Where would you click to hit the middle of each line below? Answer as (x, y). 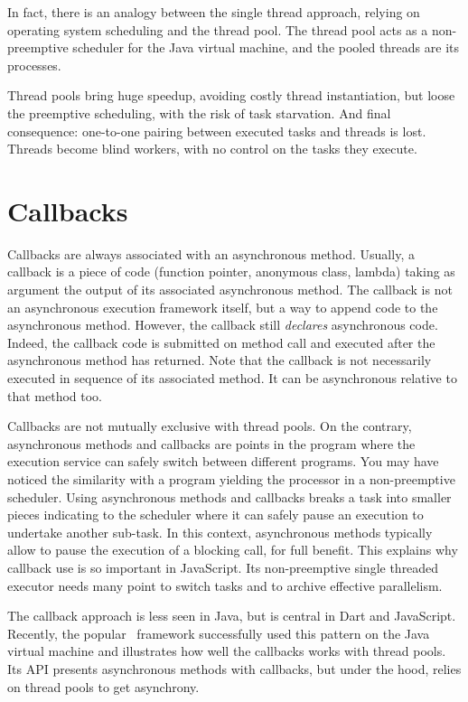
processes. (34, 65)
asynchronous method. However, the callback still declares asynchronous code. (223, 325)
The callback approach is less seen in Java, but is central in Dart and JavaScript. (232, 616)
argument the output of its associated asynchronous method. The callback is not (230, 290)
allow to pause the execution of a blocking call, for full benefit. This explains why (233, 550)
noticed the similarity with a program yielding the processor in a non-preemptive (231, 479)
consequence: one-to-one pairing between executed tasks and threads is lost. (217, 131)
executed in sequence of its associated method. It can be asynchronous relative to (232, 378)
